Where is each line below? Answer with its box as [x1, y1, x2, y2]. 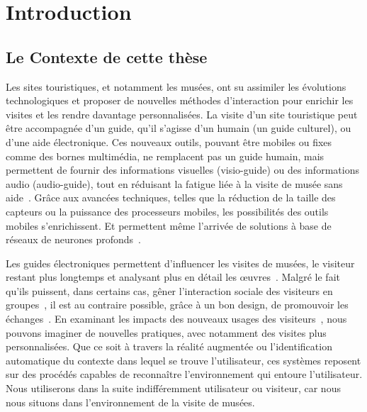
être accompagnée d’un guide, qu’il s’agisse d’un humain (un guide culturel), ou [6, 121, 351, 135]
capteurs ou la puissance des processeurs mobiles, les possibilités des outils [6, 204, 329, 218]
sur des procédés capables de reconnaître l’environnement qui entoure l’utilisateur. [6, 367, 363, 382]
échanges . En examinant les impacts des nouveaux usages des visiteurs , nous [6, 311, 347, 326]
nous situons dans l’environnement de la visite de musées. [6, 394, 255, 409]
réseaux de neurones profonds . [6, 232, 141, 247]
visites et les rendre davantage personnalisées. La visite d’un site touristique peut [6, 106, 358, 121]
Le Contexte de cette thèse [6, 45, 208, 67]
